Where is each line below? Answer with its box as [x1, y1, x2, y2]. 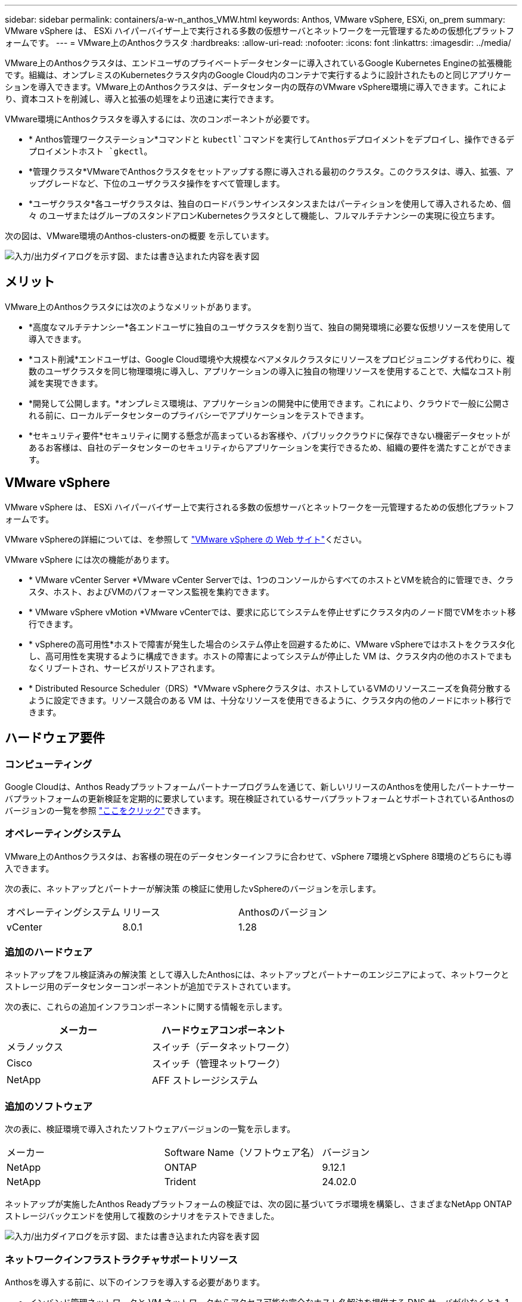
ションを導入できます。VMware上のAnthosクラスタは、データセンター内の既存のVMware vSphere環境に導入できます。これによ [5, 82, 507, 92]
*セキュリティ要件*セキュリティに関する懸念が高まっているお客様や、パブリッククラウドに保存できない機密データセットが [29, 430, 511, 441]
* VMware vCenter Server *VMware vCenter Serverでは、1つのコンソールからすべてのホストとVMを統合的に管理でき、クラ [29, 574, 514, 585]
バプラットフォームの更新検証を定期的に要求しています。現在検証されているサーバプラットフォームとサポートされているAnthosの [5, 793, 514, 804]
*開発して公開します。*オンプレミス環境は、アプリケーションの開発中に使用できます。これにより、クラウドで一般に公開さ [29, 398, 510, 408]
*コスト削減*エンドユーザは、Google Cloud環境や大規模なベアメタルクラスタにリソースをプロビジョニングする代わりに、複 [29, 354, 515, 364]
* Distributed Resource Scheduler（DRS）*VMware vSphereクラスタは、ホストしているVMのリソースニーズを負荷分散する [29, 683, 511, 693]
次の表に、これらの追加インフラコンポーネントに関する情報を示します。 [5, 1002, 287, 1012]
